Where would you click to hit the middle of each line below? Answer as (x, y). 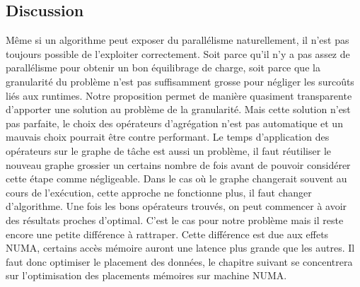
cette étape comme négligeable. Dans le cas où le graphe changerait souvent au (176, 178)
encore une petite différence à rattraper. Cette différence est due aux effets (167, 234)
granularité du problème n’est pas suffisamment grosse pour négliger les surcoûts (180, 81)
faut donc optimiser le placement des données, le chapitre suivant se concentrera (179, 261)
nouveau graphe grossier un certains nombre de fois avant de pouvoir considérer (178, 164)
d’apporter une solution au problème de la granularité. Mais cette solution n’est (178, 109)
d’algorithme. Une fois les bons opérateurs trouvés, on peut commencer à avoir (176, 206)
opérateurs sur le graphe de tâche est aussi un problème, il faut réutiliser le (168, 150)
